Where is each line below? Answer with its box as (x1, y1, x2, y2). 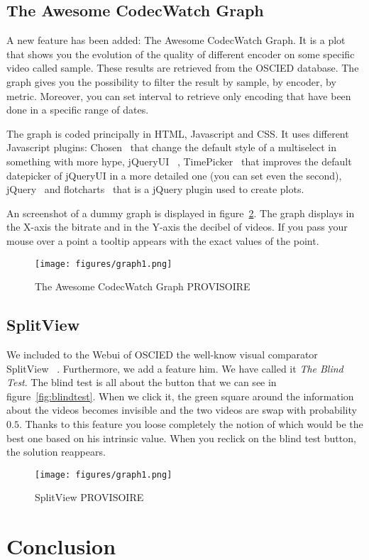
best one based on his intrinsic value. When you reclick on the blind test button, (6, 430, 356, 445)
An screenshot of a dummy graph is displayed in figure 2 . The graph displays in (6, 205, 355, 220)
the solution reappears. (6, 444, 106, 459)
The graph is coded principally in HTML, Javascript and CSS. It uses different (6, 126, 349, 141)
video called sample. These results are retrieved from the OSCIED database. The (6, 60, 359, 75)
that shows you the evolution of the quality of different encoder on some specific (6, 46, 355, 61)
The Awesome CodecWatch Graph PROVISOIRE (35, 279, 250, 294)
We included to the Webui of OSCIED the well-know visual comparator (6, 346, 318, 361)
